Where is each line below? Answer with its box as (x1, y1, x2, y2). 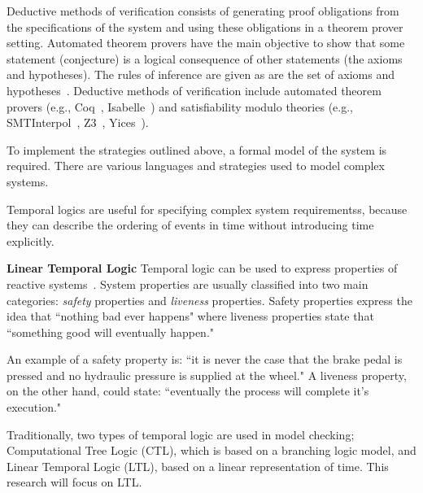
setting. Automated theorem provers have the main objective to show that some (7, 34, 405, 51)
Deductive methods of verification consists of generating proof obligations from (7, 2, 399, 19)
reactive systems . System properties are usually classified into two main (7, 275, 368, 292)
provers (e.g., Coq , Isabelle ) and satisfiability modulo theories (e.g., (7, 98, 353, 115)
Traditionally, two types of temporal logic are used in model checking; (7, 425, 355, 443)
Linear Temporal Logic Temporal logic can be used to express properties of (7, 260, 398, 277)
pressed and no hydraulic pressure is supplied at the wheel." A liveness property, (7, 366, 407, 383)
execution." (7, 399, 62, 416)
